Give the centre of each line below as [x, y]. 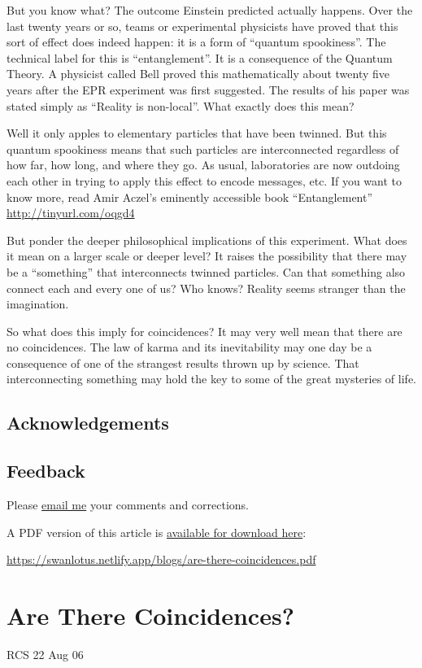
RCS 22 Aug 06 [45, 654]
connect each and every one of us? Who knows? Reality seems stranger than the [206, 288]
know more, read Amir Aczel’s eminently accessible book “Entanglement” [190, 196]
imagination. [38, 304]
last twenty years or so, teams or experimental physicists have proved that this [202, 26]
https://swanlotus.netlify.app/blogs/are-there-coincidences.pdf [161, 559]
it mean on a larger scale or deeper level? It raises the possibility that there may [207, 256]
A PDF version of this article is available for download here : [157, 532]
